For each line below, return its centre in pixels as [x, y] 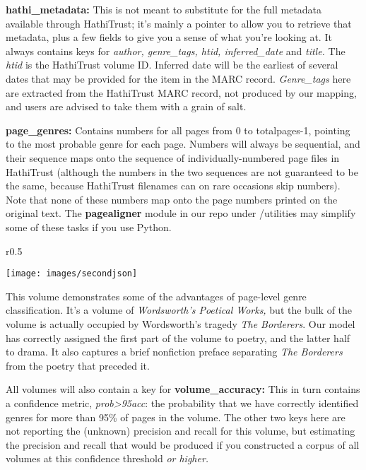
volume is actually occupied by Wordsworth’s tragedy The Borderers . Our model [181, 323]
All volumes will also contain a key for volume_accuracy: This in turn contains [183, 389]
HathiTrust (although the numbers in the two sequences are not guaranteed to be [182, 171]
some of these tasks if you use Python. [89, 227]
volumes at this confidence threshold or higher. [107, 458]
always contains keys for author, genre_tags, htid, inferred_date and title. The [176, 51]
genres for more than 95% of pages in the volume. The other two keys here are [176, 417]
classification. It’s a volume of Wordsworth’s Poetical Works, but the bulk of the [179, 310]
